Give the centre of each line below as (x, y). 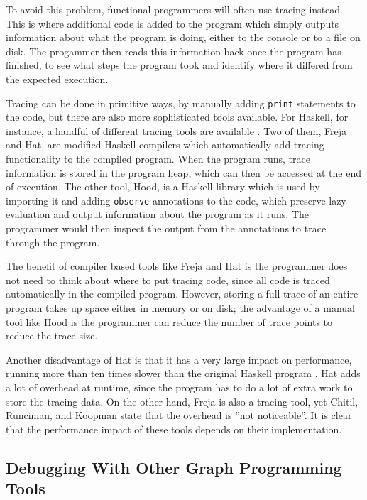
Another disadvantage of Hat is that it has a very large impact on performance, (179, 359)
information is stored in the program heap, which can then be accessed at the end (183, 172)
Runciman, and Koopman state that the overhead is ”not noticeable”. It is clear (179, 415)
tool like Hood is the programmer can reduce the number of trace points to (169, 321)
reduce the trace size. (52, 336)
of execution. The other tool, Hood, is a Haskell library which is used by (163, 186)
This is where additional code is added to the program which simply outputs (172, 23)
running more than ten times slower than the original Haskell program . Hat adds (183, 373)
